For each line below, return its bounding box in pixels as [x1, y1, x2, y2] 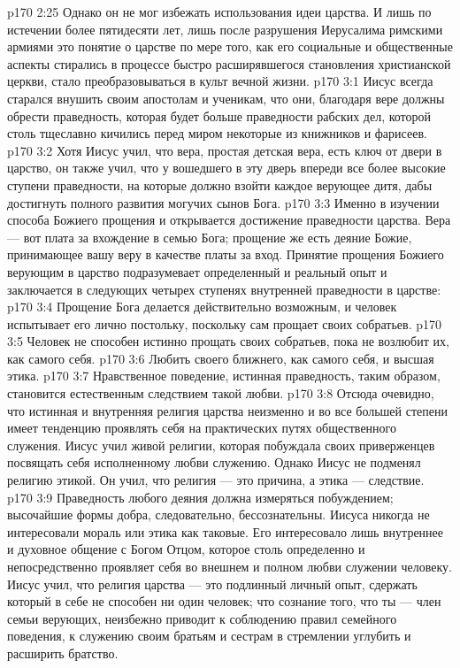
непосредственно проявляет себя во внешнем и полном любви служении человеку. [7, 557, 452, 575]
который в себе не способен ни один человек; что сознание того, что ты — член [7, 592, 441, 610]
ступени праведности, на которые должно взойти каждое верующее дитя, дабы [7, 175, 433, 194]
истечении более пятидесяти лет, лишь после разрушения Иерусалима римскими [7, 19, 443, 38]
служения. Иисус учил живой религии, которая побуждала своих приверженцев [7, 435, 435, 454]
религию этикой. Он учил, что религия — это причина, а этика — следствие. [7, 471, 425, 489]
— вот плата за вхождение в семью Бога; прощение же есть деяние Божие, [7, 227, 412, 246]
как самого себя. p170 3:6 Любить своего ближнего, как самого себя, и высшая [7, 349, 434, 367]
